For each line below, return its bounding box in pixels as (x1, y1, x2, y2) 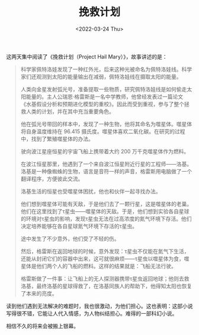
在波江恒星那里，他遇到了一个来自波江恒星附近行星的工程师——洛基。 (20, 160, 192, 167)
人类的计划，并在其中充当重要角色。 (25, 108, 114, 115)
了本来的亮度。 (20, 289, 57, 297)
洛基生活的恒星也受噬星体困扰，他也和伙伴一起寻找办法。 (20, 188, 161, 195)
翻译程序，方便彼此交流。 (20, 175, 84, 182)
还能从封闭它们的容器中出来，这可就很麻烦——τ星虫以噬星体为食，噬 (20, 255, 190, 262)
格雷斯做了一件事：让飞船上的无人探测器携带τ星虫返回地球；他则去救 (20, 275, 190, 282)
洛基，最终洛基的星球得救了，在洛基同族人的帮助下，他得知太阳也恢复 (20, 282, 192, 289)
